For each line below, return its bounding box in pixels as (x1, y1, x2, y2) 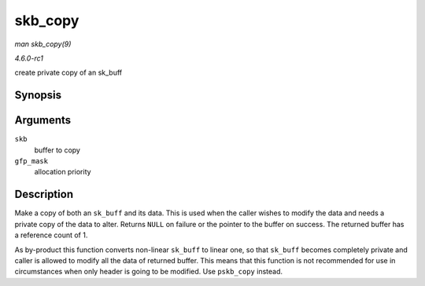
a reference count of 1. (14, 230, 88, 240)
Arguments (14, 114, 72, 127)
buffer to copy (34, 145, 80, 155)
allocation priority (34, 167, 91, 177)
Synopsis (14, 89, 62, 102)
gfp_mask (14, 157, 49, 166)
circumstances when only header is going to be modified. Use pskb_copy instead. (14, 267, 283, 277)
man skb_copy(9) (14, 39, 72, 49)
